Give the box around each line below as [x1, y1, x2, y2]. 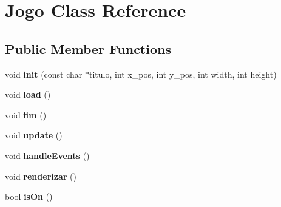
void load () [5, 88, 51, 101]
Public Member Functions [5, 39, 171, 58]
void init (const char [5, 67, 83, 80]
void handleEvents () [5, 149, 90, 161]
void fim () [5, 108, 47, 121]
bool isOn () [5, 190, 53, 203]
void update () [5, 129, 63, 141]
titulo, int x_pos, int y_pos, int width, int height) [89, 67, 277, 80]
